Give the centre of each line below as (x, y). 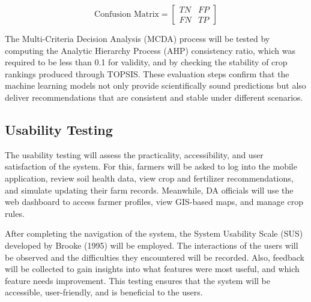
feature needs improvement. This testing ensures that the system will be (137, 280)
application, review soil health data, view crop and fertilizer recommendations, (149, 178)
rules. (15, 213)
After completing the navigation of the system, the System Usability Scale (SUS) (154, 233)
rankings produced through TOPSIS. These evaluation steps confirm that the (147, 73)
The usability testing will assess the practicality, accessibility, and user (134, 154)
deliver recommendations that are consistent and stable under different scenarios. (154, 97)
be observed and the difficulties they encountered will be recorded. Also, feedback (155, 257)
